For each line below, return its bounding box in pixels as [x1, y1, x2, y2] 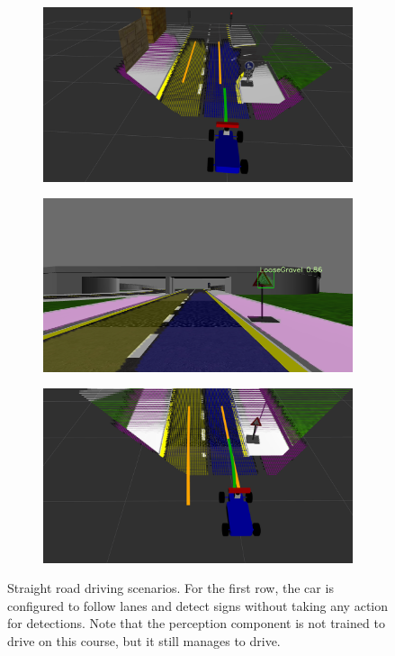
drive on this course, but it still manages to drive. [7, 632, 281, 651]
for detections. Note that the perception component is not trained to [7, 614, 385, 633]
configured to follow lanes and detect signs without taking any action [7, 596, 389, 615]
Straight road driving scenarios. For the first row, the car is [7, 579, 334, 597]
